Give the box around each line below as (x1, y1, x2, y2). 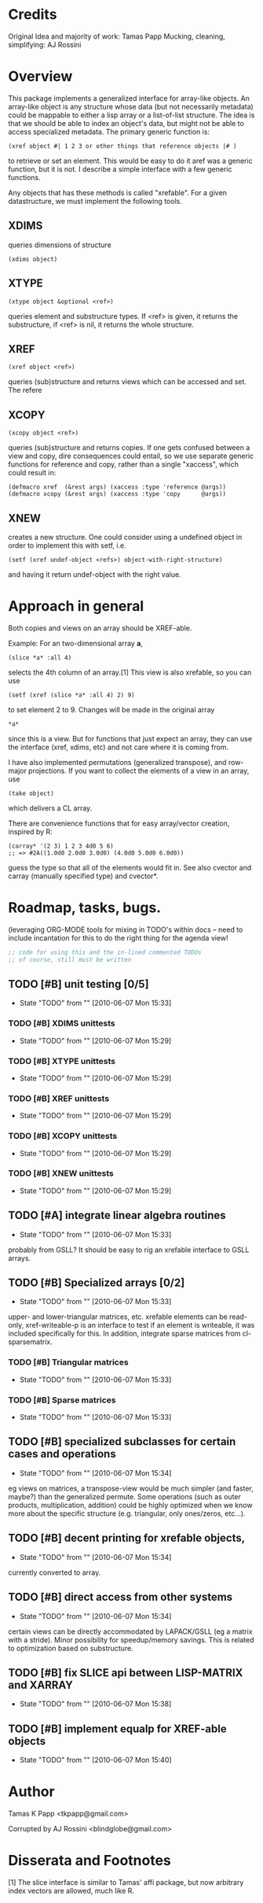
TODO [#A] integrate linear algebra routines (8, 1209, 226, 1222)
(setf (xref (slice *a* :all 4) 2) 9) (8, 691, 135, 699)
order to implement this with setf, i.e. (8, 541, 127, 550)
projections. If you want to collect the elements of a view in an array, (28, 766, 250, 775)
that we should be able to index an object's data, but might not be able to (8, 118, 245, 127)
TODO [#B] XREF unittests (8, 1092, 110, 1103)
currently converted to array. (8, 1568, 101, 1577)
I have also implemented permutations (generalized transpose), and (8, 757, 227, 767)
